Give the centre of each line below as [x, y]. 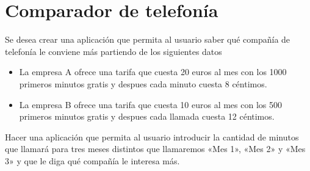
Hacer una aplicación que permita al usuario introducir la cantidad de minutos [152, 136]
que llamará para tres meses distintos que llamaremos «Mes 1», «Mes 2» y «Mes [155, 149]
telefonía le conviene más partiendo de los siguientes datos [114, 51]
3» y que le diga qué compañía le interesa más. [92, 160]
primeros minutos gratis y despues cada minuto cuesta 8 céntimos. [143, 83]
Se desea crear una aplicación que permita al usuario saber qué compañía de [148, 39]
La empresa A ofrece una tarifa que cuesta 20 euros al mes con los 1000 [153, 72]
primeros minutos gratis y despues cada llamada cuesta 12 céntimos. [147, 116]
